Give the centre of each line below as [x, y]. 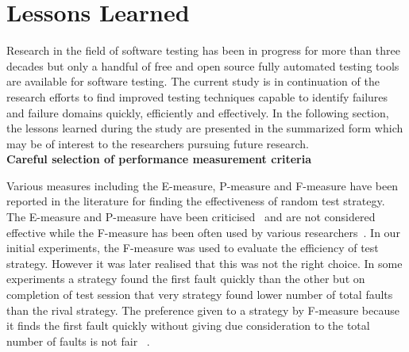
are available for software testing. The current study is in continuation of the [193, 81]
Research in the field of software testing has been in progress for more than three [203, 50]
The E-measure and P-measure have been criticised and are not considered [191, 217]
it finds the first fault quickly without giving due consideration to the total [188, 325]
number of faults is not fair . [78, 341]
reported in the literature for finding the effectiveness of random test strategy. [196, 201]
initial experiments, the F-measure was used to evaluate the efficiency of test [193, 248]
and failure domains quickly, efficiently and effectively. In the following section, [198, 112]
